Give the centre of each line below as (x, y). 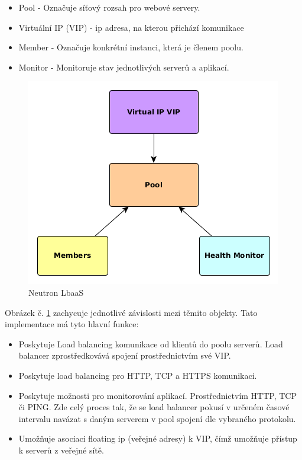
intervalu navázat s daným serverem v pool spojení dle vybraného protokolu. (157, 418)
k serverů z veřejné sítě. (61, 450)
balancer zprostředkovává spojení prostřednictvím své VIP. (125, 355)
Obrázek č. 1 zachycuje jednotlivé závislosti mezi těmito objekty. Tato (131, 312)
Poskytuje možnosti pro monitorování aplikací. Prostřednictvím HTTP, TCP (158, 395)
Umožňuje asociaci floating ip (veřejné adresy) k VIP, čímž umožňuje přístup (158, 438)
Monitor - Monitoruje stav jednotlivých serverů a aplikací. (124, 67)
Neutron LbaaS (56, 292)
